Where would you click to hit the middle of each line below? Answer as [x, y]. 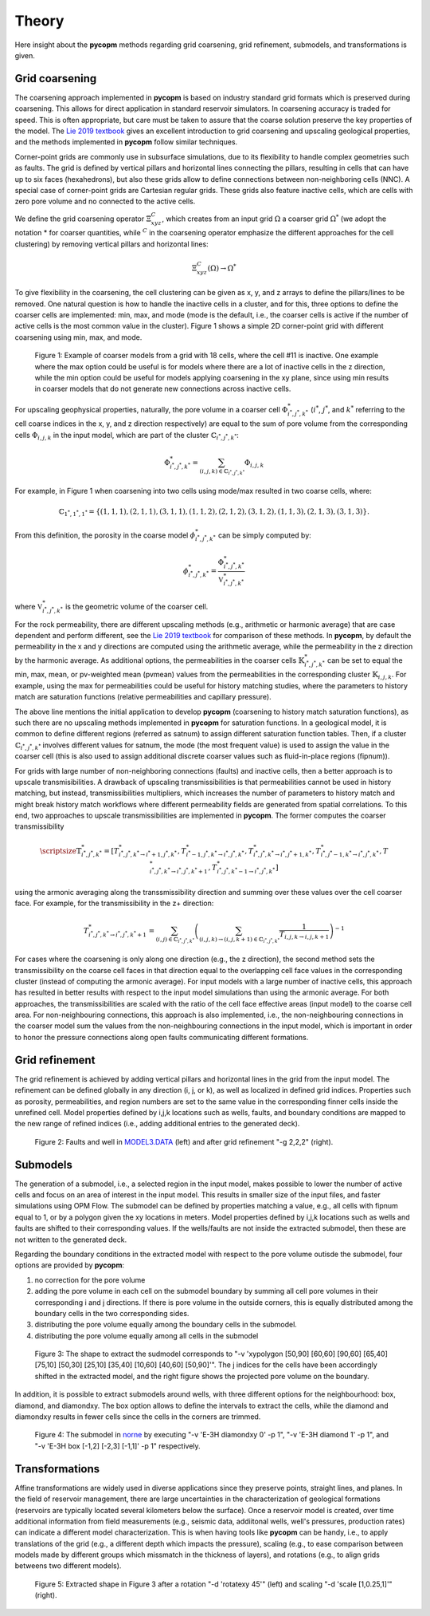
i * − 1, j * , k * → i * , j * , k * [215, 854]
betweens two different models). [68, 1566]
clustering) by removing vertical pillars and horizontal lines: [111, 244]
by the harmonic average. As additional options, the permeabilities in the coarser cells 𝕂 [160, 660]
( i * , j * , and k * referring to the [358, 409]
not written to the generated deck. [71, 1240]
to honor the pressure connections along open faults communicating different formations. [162, 1037]
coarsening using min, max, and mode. [78, 337]
